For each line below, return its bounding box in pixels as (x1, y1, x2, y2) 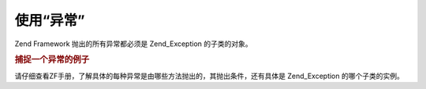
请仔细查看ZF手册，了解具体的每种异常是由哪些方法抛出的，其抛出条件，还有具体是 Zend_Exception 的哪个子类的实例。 (14, 71, 404, 80)
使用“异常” (14, 12, 86, 29)
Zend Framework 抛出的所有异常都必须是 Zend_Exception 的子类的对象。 (14, 39, 252, 48)
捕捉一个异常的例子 (14, 55, 90, 66)
